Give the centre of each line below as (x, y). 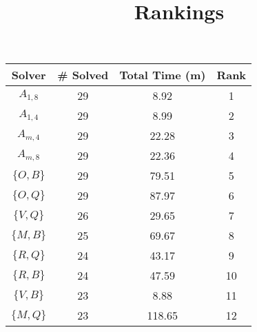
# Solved (83, 75)
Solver (29, 75)
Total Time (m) (163, 75)
